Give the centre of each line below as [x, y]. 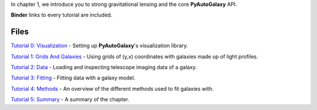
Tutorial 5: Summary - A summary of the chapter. [70, 99]
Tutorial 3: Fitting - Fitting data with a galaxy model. [73, 78]
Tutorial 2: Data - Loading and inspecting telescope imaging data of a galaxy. [104, 67]
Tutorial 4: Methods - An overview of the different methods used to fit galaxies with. [112, 88]
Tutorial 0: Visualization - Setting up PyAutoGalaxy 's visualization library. [100, 46]
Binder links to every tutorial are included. [62, 15]
